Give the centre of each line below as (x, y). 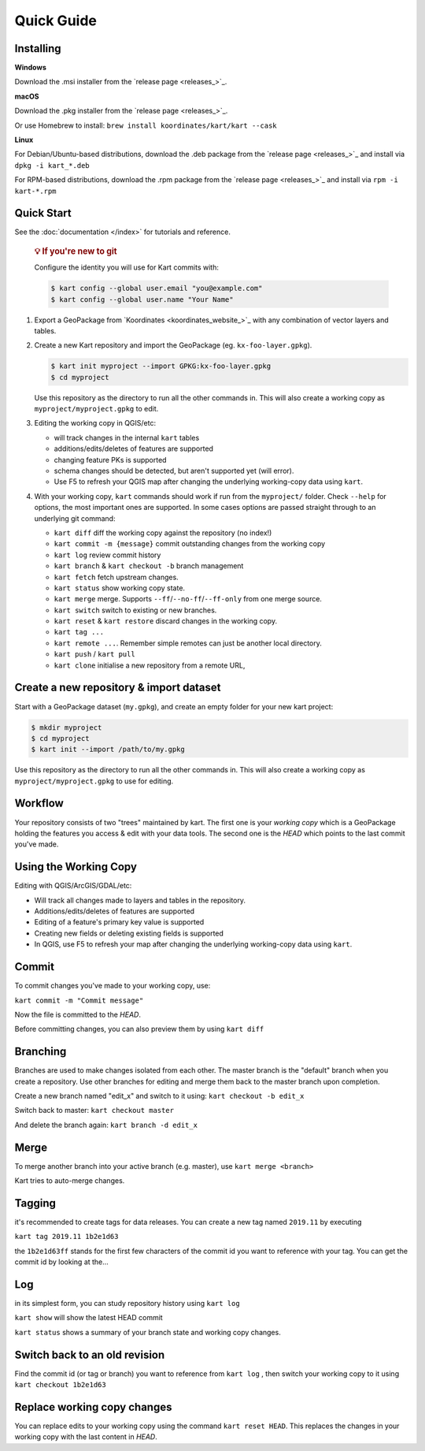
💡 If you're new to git (76, 251)
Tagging (35, 1203)
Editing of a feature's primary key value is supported (119, 922)
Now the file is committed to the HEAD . (78, 1014)
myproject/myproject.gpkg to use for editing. (94, 781)
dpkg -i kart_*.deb (52, 165)
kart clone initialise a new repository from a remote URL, (150, 665)
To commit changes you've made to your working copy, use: (113, 986)
